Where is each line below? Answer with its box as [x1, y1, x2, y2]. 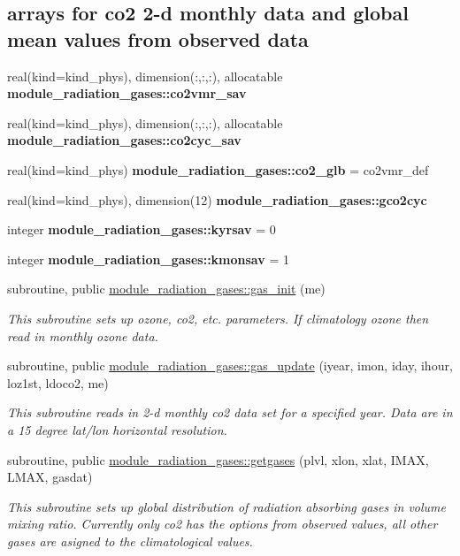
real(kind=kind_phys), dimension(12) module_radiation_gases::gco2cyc [7, 190, 427, 209]
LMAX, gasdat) [7, 468, 93, 486]
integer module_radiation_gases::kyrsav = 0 [7, 220, 276, 239]
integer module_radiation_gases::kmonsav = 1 [7, 249, 289, 268]
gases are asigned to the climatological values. [7, 531, 253, 550]
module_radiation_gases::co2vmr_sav [7, 84, 247, 103]
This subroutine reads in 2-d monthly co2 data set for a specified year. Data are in [7, 403, 453, 422]
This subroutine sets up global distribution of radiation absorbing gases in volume [7, 497, 446, 515]
